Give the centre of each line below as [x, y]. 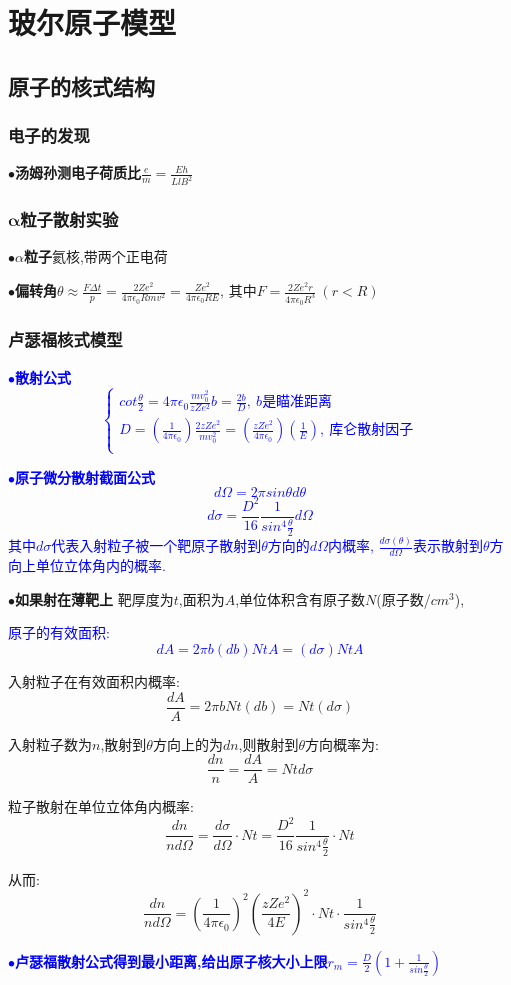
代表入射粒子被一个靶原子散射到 [156, 545]
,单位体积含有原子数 [300, 598]
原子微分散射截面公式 [85, 476]
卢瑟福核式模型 [65, 339]
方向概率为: [342, 743]
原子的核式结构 [81, 85]
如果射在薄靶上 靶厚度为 [94, 598]
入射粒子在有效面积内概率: [94, 681]
